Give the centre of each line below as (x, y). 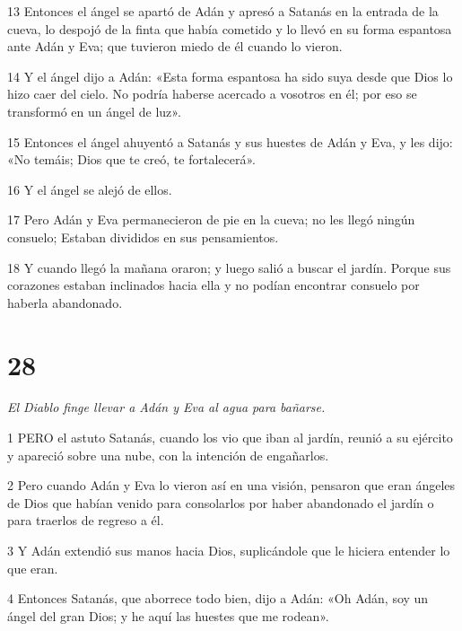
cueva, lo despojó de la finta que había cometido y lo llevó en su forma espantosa (230, 28)
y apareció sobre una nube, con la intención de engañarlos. (168, 455)
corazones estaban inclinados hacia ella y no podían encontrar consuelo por (214, 285)
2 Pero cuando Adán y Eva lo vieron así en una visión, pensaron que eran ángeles (231, 485)
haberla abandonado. (65, 302)
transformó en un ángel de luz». (94, 111)
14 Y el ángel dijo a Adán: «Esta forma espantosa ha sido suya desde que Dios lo (230, 76)
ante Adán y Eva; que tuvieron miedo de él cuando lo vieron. (175, 46)
